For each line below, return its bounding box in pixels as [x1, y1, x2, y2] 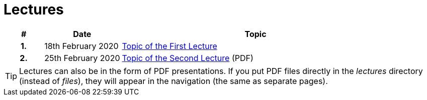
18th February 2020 [44, 40, 119, 51]
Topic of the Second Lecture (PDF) [122, 52, 253, 63]
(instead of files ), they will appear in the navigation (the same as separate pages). [19, 75, 328, 86]
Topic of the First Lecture [122, 40, 217, 51]
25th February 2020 [44, 52, 120, 63]
